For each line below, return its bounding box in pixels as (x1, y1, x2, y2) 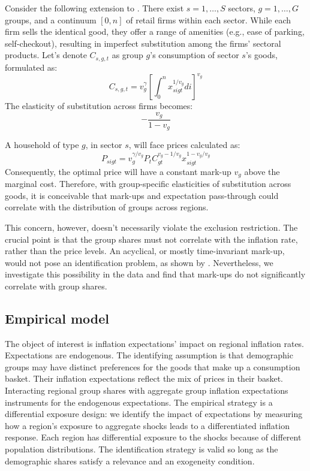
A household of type (5, 138, 79, 151)
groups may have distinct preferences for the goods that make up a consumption (5, 360, 300, 373)
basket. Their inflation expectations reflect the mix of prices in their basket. (5, 372, 284, 385)
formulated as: (5, 61, 58, 73)
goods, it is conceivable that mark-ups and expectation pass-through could (5, 189, 279, 201)
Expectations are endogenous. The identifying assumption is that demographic (5, 349, 293, 361)
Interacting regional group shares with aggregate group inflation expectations (5, 384, 288, 397)
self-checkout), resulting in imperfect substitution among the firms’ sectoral (5, 37, 281, 49)
